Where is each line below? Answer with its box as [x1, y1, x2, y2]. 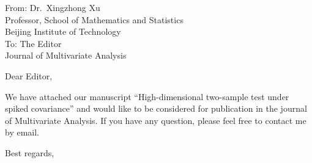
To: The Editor [5, 37, 62, 49]
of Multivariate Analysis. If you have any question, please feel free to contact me [5, 114, 306, 126]
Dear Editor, [5, 69, 53, 82]
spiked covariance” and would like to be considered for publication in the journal [5, 102, 307, 115]
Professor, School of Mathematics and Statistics [5, 13, 184, 26]
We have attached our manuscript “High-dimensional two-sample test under [5, 90, 289, 103]
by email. [5, 126, 39, 139]
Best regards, [5, 146, 54, 159]
